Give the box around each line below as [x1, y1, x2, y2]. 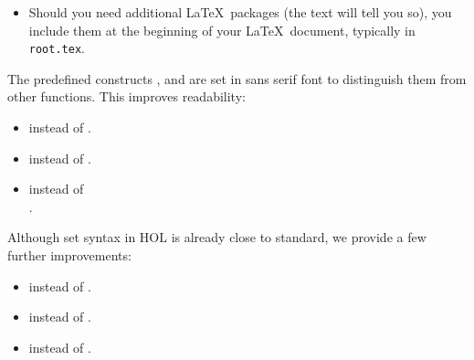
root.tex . [28, 38, 85, 58]
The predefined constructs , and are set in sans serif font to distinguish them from [7, 69, 467, 88]
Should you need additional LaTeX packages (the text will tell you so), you [28, 3, 452, 21]
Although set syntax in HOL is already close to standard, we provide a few [7, 228, 427, 247]
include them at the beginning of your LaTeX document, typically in [28, 20, 416, 39]
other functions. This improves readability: [7, 87, 246, 106]
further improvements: [7, 246, 132, 264]
